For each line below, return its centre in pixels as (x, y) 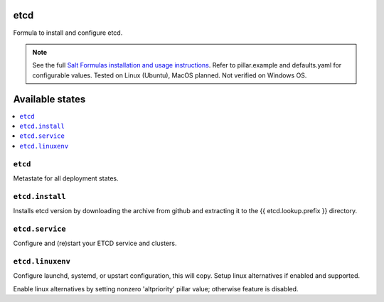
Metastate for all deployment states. (66, 178)
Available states (49, 99)
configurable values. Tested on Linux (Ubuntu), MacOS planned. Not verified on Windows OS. (170, 75)
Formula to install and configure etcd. (68, 33)
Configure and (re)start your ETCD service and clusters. (95, 243)
